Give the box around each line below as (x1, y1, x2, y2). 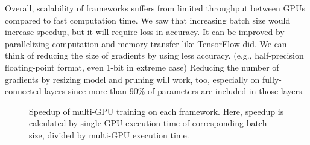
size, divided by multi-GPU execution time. (29, 128, 189, 141)
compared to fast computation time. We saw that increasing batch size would (5, 13, 291, 26)
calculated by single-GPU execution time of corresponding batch (29, 117, 267, 129)
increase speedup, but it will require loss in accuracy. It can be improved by (5, 25, 285, 38)
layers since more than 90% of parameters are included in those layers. (44, 85, 305, 97)
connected (5, 85, 42, 97)
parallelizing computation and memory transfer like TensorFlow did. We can (5, 37, 287, 50)
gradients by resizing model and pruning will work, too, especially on (5, 72, 260, 85)
